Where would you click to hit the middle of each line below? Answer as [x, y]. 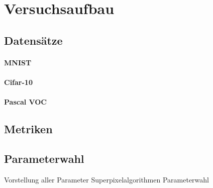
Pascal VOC [25, 102]
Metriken [28, 129]
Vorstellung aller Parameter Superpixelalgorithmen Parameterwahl [106, 179]
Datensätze [33, 40]
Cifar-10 [18, 82]
